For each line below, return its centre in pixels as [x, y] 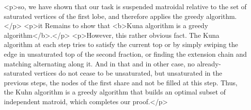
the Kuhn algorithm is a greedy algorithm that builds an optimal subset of [115, 92]
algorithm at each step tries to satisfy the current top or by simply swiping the [121, 44]
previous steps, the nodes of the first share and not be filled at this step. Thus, [121, 82]
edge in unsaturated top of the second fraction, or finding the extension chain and [125, 54]
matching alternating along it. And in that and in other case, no [99, 63]
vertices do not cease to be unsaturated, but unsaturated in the [128, 73]
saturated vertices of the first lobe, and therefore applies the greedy [104, 16]
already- [209, 63]
